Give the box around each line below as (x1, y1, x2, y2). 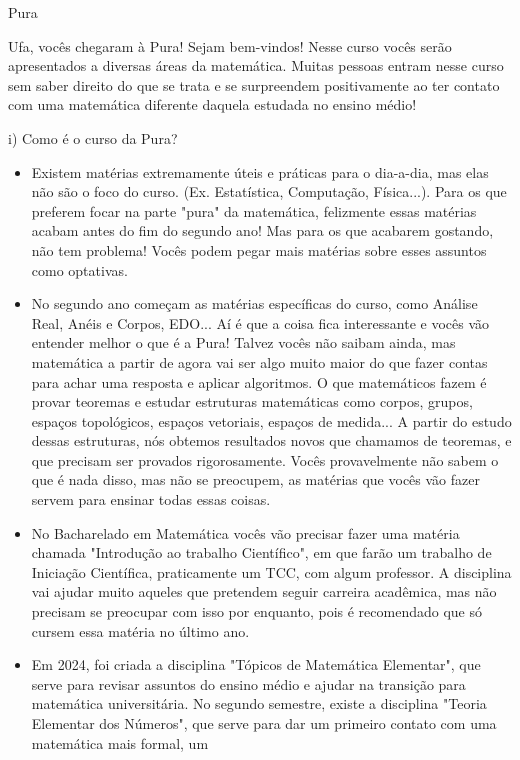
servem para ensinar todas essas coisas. (31, 489, 271, 510)
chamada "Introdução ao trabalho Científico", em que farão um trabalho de (31, 542, 492, 563)
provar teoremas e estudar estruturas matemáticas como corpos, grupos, (31, 391, 473, 412)
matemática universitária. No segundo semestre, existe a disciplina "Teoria (31, 693, 487, 714)
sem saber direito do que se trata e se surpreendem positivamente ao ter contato (8, 74, 500, 95)
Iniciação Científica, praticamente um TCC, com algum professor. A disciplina (31, 561, 512, 582)
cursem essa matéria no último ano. (31, 620, 250, 641)
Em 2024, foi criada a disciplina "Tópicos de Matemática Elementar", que (31, 654, 481, 675)
